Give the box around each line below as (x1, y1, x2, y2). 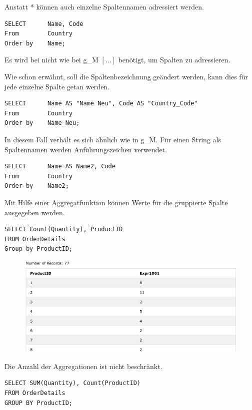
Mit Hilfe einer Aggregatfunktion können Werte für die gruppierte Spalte (4, 197, 228, 207)
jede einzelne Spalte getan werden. (4, 81, 110, 91)
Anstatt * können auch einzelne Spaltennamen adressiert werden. (4, 1, 204, 11)
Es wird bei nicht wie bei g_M (4, 54, 98, 65)
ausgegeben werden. (4, 207, 65, 217)
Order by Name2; (4, 182, 69, 190)
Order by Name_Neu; (4, 119, 80, 127)
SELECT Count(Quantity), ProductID (4, 226, 123, 233)
